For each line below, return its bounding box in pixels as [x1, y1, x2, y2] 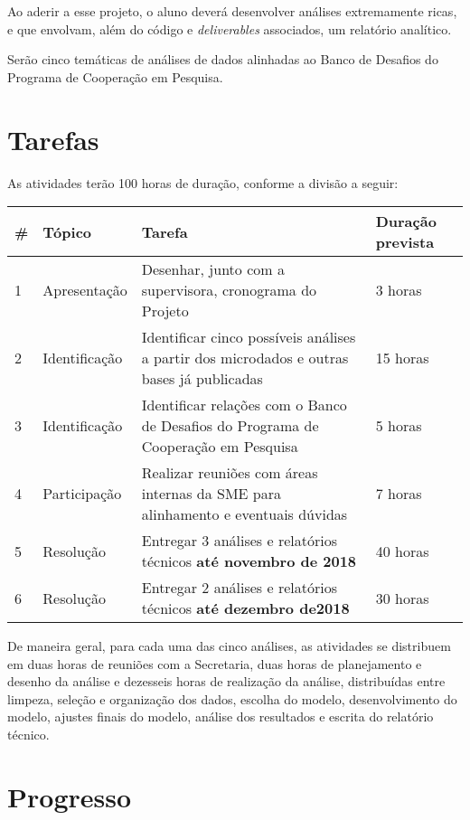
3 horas [375, 279, 422, 301]
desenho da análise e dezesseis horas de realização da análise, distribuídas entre [7, 672, 446, 691]
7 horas [375, 483, 422, 504]
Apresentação [42, 279, 127, 301]
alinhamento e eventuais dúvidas [141, 504, 348, 525]
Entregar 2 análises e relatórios [141, 577, 338, 599]
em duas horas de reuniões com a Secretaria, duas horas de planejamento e [7, 654, 422, 673]
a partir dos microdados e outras [141, 347, 349, 369]
